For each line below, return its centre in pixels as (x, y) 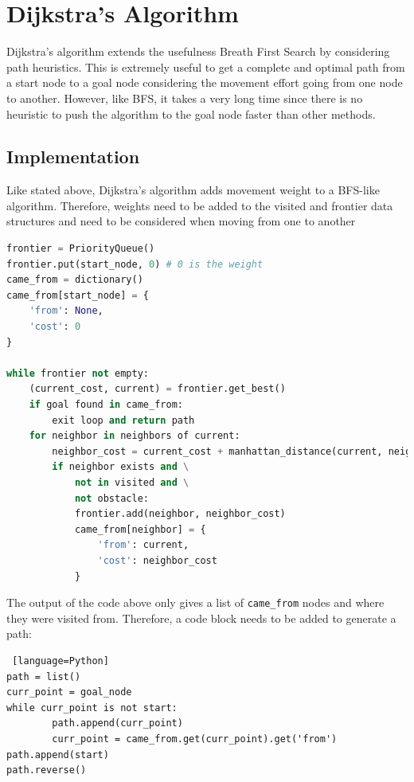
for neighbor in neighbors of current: (135, 436)
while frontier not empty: (78, 373)
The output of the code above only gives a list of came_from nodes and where (195, 602)
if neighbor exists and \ (121, 467)
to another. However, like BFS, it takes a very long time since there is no (185, 98)
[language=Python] (61, 661)
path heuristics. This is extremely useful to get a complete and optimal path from (206, 66)
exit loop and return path (123, 420)
